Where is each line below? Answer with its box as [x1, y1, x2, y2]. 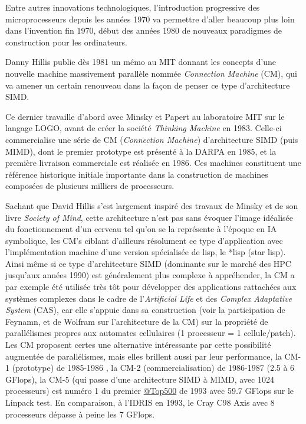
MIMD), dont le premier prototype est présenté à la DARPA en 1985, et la [5, 145, 277, 157]
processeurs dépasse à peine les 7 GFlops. [5, 407, 155, 420]
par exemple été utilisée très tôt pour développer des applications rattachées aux [5, 281, 297, 293]
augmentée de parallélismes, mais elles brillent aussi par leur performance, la [5, 350, 282, 362]
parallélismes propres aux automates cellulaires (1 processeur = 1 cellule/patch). [5, 327, 296, 339]
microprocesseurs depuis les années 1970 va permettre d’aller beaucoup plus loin [5, 12, 295, 25]
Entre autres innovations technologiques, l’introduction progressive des [5, 1, 260, 13]
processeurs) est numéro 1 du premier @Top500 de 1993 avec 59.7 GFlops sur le [5, 384, 294, 397]
